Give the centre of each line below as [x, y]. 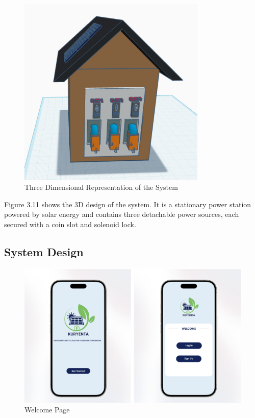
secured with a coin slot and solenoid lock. [70, 224]
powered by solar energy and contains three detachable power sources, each [122, 214]
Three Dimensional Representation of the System [101, 187]
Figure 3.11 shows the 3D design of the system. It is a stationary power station [128, 204]
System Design [44, 251]
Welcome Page [47, 410]
